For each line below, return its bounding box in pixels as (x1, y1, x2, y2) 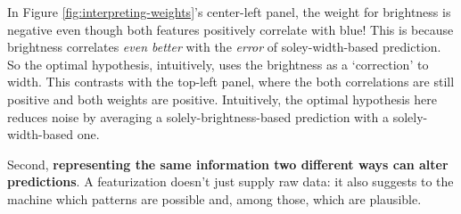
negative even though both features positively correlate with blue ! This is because (7, 20, 454, 38)
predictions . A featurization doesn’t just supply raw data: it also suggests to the (7, 172, 454, 191)
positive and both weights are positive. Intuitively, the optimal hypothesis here (7, 89, 437, 108)
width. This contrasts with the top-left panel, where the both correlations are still (7, 72, 455, 91)
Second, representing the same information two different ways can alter (7, 154, 449, 173)
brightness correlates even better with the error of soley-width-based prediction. (7, 37, 441, 56)
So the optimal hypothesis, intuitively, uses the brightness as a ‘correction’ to (7, 54, 429, 73)
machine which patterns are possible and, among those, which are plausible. (7, 189, 422, 208)
